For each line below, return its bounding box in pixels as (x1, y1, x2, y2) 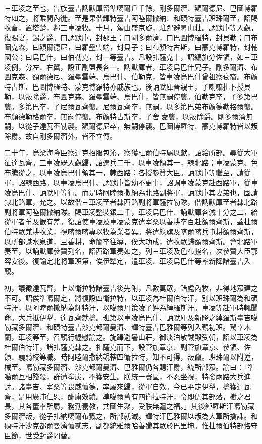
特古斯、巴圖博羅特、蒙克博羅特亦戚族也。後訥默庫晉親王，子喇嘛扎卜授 (4, 81, 244, 92)
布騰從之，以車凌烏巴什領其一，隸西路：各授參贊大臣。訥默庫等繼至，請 (4, 167, 244, 177)
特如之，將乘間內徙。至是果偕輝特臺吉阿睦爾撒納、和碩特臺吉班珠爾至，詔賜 (4, 12, 258, 23)
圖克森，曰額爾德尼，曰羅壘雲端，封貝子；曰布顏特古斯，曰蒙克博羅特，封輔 (4, 42, 258, 52)
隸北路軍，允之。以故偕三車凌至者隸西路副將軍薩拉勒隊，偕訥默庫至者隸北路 (4, 197, 258, 207)
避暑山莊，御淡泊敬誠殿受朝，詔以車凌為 (123, 332, 258, 342)
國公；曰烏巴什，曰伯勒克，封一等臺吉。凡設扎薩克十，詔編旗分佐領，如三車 (4, 51, 258, 62)
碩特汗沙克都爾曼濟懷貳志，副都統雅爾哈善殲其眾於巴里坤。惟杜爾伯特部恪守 (4, 420, 258, 431)
